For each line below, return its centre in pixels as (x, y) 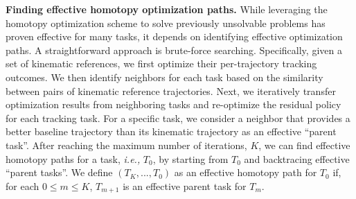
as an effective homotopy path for (246, 172)
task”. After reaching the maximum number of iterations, (126, 145)
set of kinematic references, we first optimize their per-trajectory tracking (161, 63)
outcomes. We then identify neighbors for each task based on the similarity (164, 77)
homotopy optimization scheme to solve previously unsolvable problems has (166, 23)
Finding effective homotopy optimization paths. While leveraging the (167, 9)
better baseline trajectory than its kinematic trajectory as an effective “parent (171, 131)
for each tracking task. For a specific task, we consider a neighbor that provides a (178, 118)
